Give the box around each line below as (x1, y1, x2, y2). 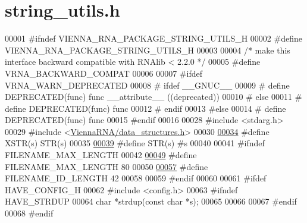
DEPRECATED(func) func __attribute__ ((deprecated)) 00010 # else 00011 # (5, 90, 302, 103)
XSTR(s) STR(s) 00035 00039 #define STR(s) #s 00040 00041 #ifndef (5, 137, 265, 149)
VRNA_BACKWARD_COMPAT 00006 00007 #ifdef (5, 67, 202, 79)
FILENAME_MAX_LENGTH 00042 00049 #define (5, 149, 197, 161)
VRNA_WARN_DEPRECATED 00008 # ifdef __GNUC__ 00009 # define (5, 78, 290, 91)
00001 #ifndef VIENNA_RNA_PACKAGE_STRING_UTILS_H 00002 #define (5, 32, 302, 45)
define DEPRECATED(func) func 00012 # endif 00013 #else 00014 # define (5, 102, 286, 114)
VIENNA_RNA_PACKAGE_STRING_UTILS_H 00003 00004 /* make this (5, 43, 290, 56)
